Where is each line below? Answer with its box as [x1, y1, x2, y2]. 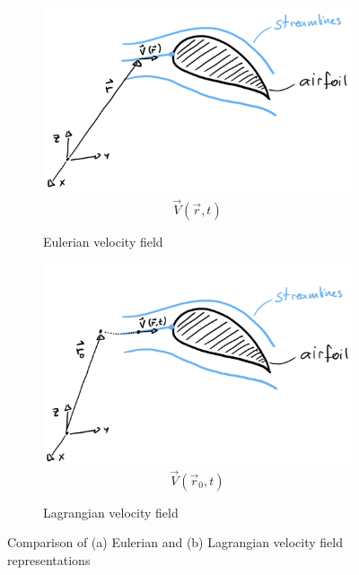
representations [7, 550, 91, 569]
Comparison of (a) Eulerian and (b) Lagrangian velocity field [7, 533, 343, 552]
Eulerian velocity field [43, 231, 163, 250]
